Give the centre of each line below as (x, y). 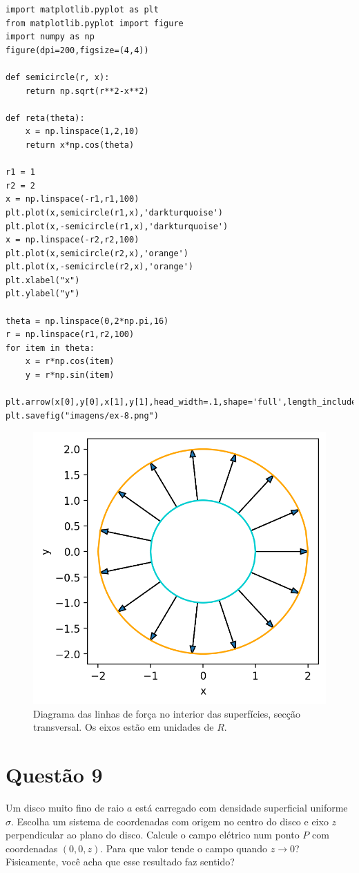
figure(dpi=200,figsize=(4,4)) (77, 50)
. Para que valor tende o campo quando (184, 848)
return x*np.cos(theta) (80, 145)
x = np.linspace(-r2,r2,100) (72, 240)
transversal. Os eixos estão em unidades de (124, 727)
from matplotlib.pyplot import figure (95, 23)
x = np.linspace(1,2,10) (82, 132)
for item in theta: (50, 348)
